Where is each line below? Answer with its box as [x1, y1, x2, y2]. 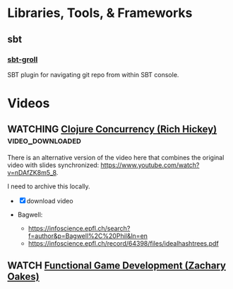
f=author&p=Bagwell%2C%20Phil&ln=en [28, 232, 148, 240]
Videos [7, 96, 50, 111]
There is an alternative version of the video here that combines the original [7, 153, 225, 161]
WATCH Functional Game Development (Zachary [7, 260, 227, 272]
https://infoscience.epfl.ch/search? [28, 224, 131, 232]
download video [26, 196, 73, 205]
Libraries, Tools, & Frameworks [7, 5, 193, 21]
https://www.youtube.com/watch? [100, 161, 200, 169]
